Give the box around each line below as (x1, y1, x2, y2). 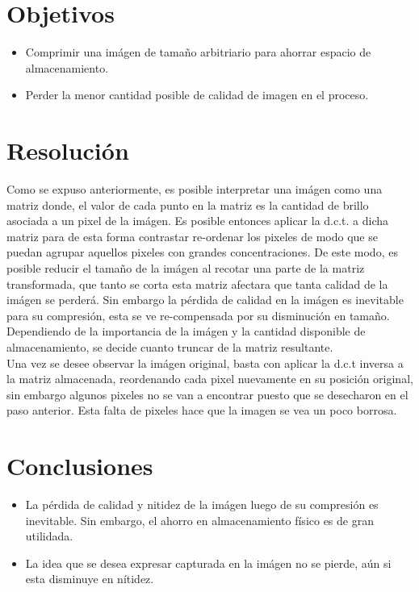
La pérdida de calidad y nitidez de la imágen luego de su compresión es (25, 496, 379, 513)
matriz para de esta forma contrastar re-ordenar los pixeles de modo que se (6, 227, 378, 244)
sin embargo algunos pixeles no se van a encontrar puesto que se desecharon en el (6, 386, 409, 402)
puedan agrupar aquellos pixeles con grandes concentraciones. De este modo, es (6, 244, 398, 261)
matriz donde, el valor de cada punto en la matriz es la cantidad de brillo (6, 196, 369, 213)
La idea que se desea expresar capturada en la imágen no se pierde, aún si (25, 554, 392, 571)
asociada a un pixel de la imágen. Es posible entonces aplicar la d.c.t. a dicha (6, 212, 389, 229)
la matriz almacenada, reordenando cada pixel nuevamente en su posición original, (6, 370, 413, 387)
